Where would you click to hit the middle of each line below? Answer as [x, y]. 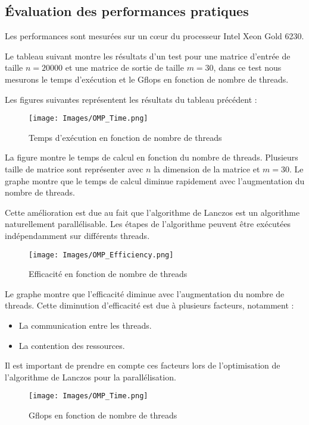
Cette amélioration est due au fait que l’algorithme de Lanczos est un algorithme [152, 212]
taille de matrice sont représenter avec [74, 169]
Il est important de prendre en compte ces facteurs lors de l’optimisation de [143, 365]
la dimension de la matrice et [207, 169]
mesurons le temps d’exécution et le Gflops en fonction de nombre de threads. [147, 79]
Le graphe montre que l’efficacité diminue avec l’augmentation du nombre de [145, 293]
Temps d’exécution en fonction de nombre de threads [125, 137]
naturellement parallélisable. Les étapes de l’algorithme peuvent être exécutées [148, 224]
